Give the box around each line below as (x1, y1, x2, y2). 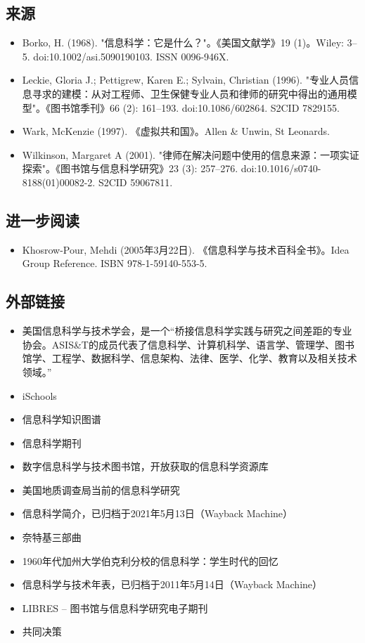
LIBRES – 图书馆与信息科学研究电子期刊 (22, 600, 208, 615)
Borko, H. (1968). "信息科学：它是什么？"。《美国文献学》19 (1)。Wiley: (22, 35, 344, 50)
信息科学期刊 (22, 435, 82, 450)
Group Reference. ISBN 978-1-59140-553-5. (22, 256, 207, 271)
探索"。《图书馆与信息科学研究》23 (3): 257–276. (22, 161, 238, 176)
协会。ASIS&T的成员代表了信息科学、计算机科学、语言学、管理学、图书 (22, 337, 354, 351)
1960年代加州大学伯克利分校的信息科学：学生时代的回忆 (22, 553, 278, 568)
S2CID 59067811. (98, 174, 173, 189)
